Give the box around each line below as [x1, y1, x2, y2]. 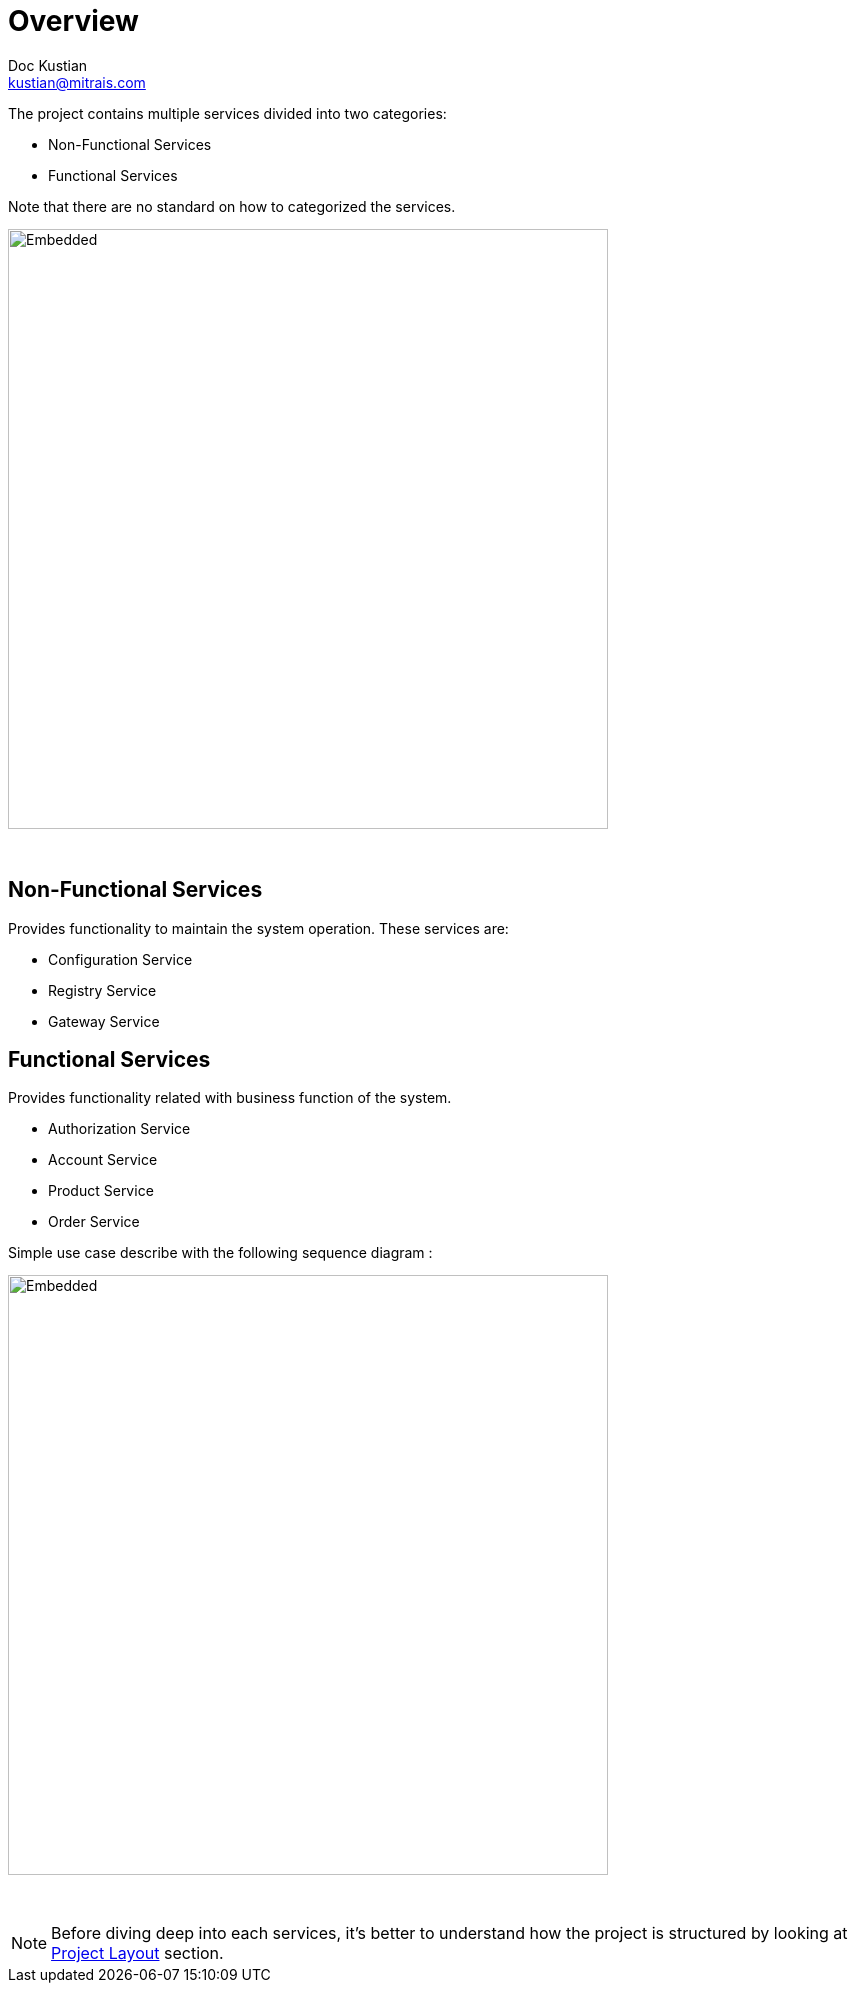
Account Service [48, 1151, 158, 1169]
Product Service [48, 1182, 154, 1200]
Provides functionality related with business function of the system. [8, 1089, 452, 1107]
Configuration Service [48, 950, 193, 968]
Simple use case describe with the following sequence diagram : [8, 1244, 433, 1262]
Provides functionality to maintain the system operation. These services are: [8, 919, 509, 937]
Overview [8, 4, 139, 38]
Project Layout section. [51, 1943, 224, 1964]
